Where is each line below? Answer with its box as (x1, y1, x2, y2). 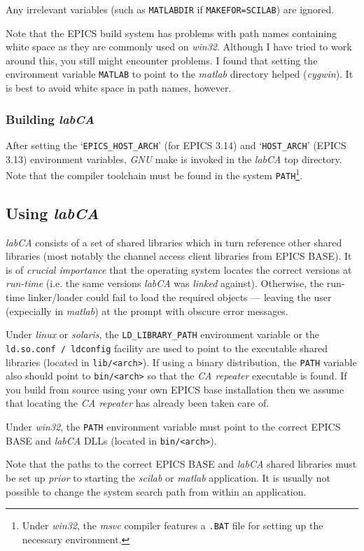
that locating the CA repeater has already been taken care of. (6, 396, 269, 410)
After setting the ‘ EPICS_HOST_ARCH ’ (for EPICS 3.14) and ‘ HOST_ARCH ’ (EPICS (6, 137, 346, 152)
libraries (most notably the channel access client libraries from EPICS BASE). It (6, 249, 352, 263)
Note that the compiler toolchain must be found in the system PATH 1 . (6, 166, 303, 182)
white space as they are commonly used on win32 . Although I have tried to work (6, 39, 352, 54)
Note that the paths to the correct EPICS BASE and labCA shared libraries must (6, 456, 357, 471)
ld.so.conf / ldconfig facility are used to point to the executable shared (6, 340, 328, 355)
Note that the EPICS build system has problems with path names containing (6, 25, 337, 40)
